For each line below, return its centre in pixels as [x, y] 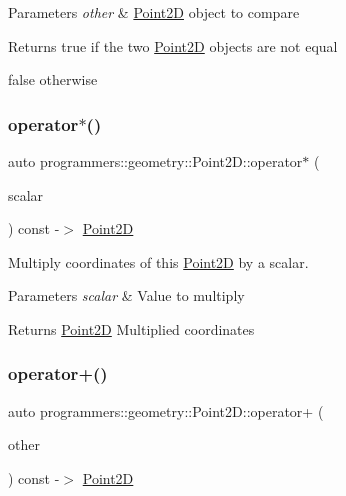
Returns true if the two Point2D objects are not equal [173, 45]
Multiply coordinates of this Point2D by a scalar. [158, 261]
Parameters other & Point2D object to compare [154, 12]
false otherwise [53, 79]
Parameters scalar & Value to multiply [126, 295]
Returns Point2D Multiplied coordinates [131, 328]
